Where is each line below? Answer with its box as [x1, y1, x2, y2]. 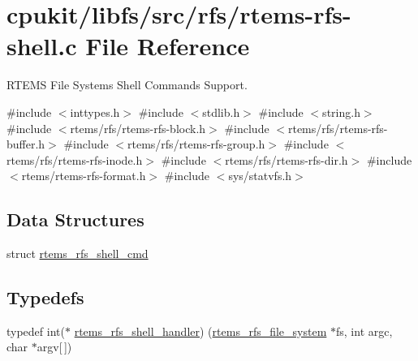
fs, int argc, [336, 322, 393, 339]
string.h [322, 103, 360, 120]
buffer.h [6, 135, 45, 153]
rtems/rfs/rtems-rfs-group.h [127, 135, 265, 153]
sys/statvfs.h [228, 167, 292, 184]
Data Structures [6, 207, 144, 232]
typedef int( [6, 322, 65, 339]
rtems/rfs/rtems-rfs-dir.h [225, 151, 348, 168]
